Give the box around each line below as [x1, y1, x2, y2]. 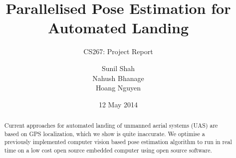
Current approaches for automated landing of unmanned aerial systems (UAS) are [4, 121, 218, 130]
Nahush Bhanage [92, 73, 144, 83]
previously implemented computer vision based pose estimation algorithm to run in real [4, 138, 232, 146]
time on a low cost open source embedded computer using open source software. [4, 146, 212, 155]
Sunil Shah [101, 63, 135, 73]
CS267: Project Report [83, 46, 153, 57]
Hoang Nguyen [95, 82, 141, 93]
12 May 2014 [98, 99, 138, 109]
